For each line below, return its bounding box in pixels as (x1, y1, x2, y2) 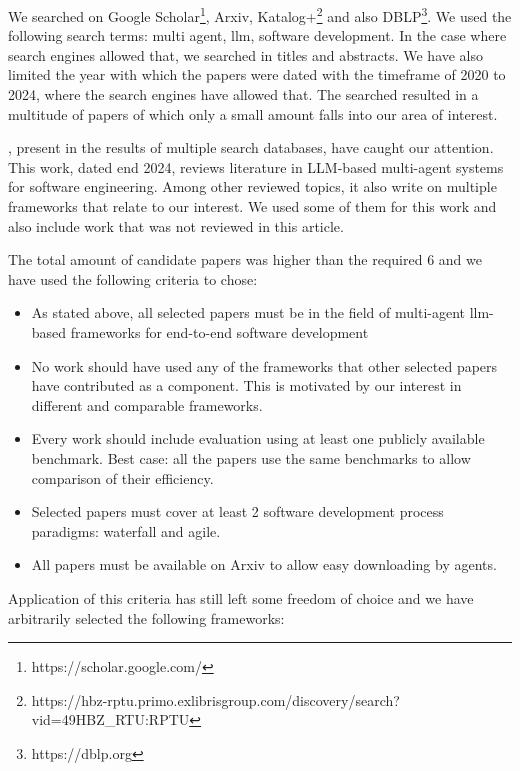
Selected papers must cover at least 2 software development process (31, 501, 444, 522)
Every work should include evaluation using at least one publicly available (31, 428, 485, 449)
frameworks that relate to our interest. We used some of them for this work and (8, 196, 497, 216)
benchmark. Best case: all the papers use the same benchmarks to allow (31, 447, 471, 468)
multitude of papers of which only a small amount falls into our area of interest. (8, 103, 498, 124)
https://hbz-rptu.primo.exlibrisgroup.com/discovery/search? (31, 689, 400, 710)
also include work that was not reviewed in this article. (8, 215, 344, 236)
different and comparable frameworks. (31, 394, 263, 415)
